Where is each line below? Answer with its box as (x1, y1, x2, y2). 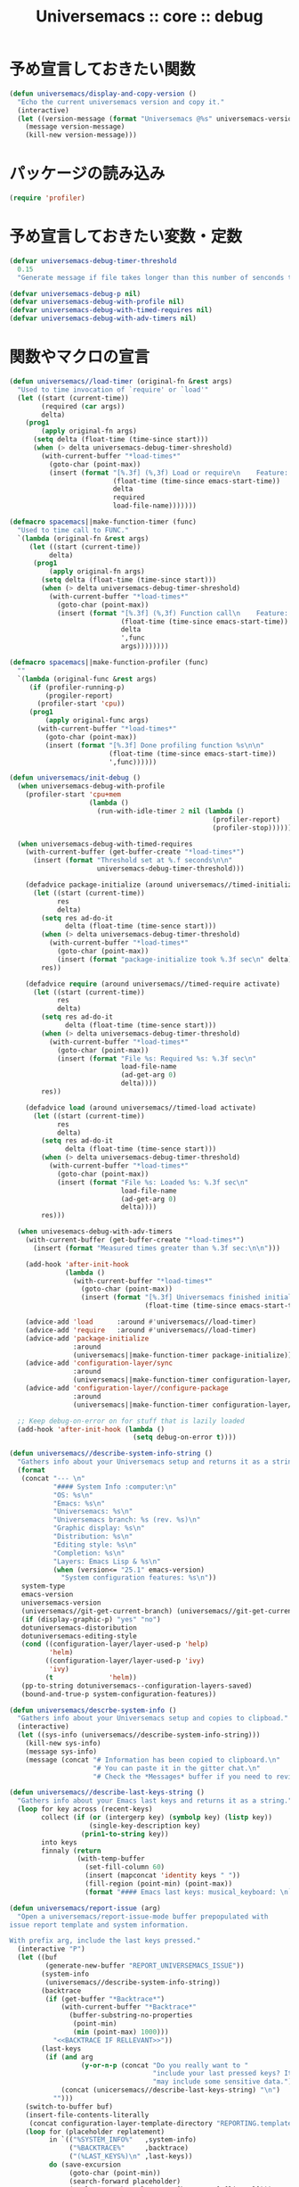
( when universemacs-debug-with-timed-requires (17, 839, 193, 848)
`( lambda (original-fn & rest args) (17, 533, 149, 543)
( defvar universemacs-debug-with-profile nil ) (9, 297, 185, 307)
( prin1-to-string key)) (80, 1829, 169, 1838)
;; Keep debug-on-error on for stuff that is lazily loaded (17, 1416, 245, 1425)
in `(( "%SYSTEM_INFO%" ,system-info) (48, 2135, 198, 2144)
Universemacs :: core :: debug (35, 6, 264, 27)
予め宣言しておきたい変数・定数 (9, 227, 243, 247)
